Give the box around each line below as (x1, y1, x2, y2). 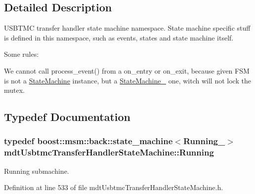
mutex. (4, 85, 25, 95)
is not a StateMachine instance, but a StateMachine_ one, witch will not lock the (4, 75, 251, 85)
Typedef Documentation (4, 109, 130, 124)
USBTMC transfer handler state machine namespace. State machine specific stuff (4, 23, 251, 33)
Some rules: (4, 49, 39, 59)
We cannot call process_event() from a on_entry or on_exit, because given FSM (4, 65, 250, 76)
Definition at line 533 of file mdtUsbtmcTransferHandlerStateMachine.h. (4, 182, 223, 193)
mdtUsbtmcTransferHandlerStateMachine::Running (4, 146, 214, 158)
